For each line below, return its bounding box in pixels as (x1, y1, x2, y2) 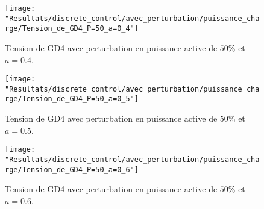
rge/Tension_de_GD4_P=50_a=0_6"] (5, 165, 139, 174)
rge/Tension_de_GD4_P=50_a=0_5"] (5, 95, 139, 104)
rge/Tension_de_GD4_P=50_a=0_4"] (5, 24, 139, 33)
